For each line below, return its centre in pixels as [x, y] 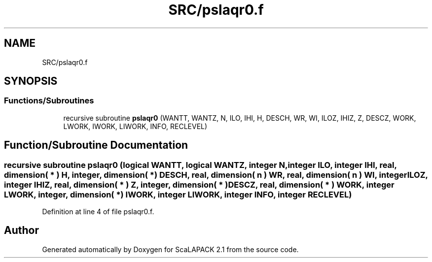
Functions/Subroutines [49, 101]
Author [21, 230]
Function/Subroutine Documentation [96, 145]
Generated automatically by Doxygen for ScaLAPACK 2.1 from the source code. [170, 249]
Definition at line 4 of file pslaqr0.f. [98, 212]
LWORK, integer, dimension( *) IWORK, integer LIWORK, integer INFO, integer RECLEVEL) [178, 194]
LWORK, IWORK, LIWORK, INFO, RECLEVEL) [135, 126]
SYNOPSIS [31, 81]
